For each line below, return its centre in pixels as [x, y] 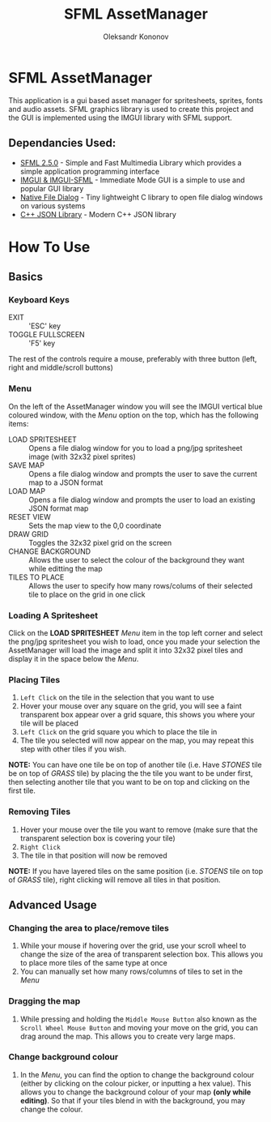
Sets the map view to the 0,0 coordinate [95, 525]
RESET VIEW [30, 516]
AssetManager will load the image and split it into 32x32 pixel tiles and [126, 650]
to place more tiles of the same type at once [93, 963]
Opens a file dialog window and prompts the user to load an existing [142, 499]
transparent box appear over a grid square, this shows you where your [138, 715]
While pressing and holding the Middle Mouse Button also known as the [138, 1019]
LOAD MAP [27, 490]
